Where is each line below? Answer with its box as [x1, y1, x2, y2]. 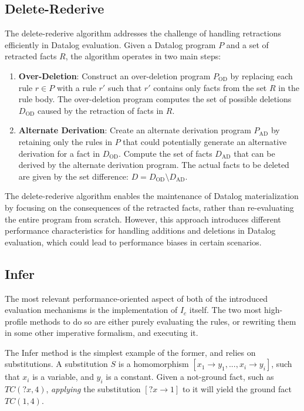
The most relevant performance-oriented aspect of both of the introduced [5, 292, 268, 304]
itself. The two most [189, 304, 262, 316]
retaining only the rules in [18, 135, 113, 147]
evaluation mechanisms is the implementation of [5, 304, 178, 316]
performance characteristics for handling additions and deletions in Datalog [5, 224, 276, 237]
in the [278, 81, 300, 93]
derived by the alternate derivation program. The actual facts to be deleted [18, 159, 289, 171]
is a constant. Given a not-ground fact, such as [106, 370, 274, 383]
